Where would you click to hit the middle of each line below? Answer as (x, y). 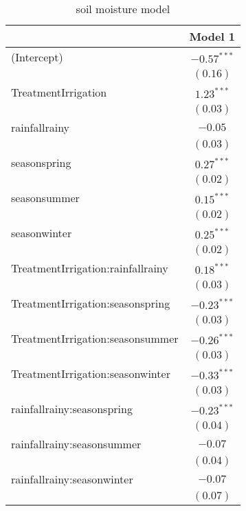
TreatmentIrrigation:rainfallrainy (90, 268)
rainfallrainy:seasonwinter (72, 479)
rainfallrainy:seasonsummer (76, 444)
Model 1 (212, 36)
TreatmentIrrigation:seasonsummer (95, 338)
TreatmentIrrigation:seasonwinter (91, 373)
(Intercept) (37, 57)
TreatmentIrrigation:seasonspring (91, 303)
